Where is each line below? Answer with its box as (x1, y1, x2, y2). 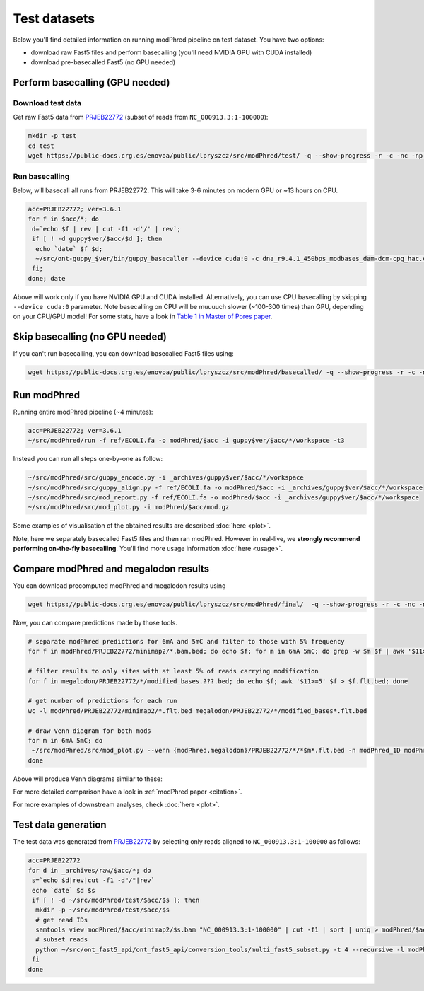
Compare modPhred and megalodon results (13, 562, 210, 574)
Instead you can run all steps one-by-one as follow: (13, 455, 163, 463)
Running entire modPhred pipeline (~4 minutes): (13, 407, 153, 416)
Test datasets (13, 11, 95, 26)
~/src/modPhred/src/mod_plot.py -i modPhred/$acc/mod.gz (28, 503, 230, 511)
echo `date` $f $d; (35, 245, 103, 253)
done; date (28, 274, 66, 282)
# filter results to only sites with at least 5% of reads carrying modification (28, 667, 319, 676)
